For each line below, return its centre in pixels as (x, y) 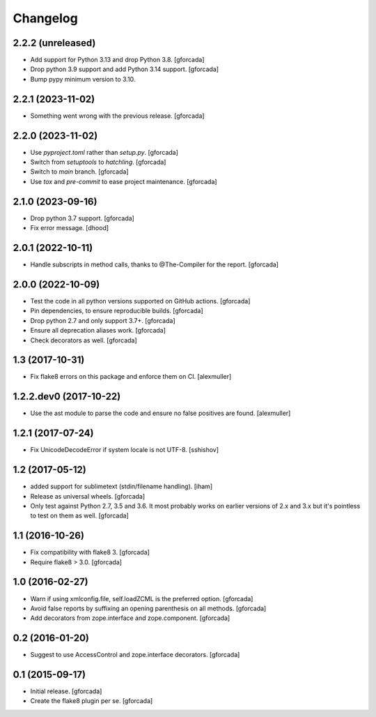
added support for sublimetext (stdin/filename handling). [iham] (121, 486)
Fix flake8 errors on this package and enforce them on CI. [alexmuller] (131, 377)
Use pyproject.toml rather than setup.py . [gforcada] (104, 152)
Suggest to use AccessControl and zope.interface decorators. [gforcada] (135, 655)
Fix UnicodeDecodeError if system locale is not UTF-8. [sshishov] (125, 450)
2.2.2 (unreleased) (54, 43)
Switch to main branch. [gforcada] (79, 172)
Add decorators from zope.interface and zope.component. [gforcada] (130, 618)
